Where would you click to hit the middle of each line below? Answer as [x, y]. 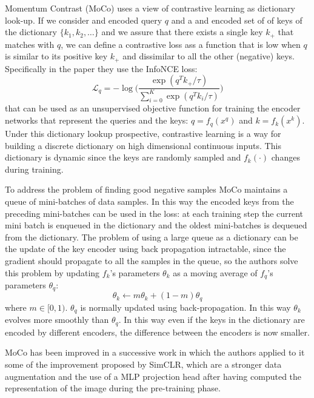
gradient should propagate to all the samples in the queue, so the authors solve [152, 260]
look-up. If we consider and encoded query [84, 20]
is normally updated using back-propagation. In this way [185, 307]
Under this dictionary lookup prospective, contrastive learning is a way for [143, 134]
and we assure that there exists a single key [182, 32]
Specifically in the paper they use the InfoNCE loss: [101, 68]
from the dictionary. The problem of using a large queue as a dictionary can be [152, 237]
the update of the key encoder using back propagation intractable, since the [145, 249]
